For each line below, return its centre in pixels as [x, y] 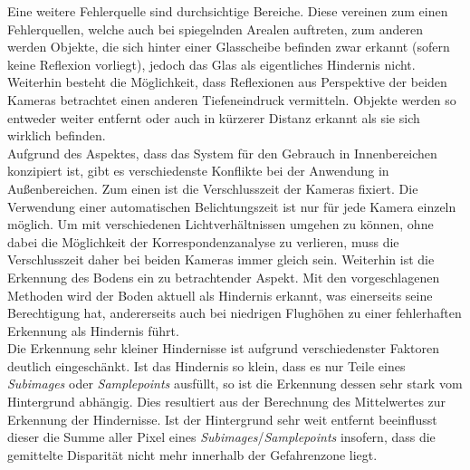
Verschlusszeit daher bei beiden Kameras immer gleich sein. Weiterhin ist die [221, 259]
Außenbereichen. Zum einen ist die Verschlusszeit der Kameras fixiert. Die [213, 188]
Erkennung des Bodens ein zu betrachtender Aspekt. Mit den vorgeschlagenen [224, 277]
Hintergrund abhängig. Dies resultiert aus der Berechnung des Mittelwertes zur [227, 402]
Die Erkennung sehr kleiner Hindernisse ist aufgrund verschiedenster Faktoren [224, 348]
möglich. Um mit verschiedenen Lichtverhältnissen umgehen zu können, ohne [221, 224]
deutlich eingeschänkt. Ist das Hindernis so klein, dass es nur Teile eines [206, 365]
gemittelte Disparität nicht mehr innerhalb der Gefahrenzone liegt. [192, 454]
